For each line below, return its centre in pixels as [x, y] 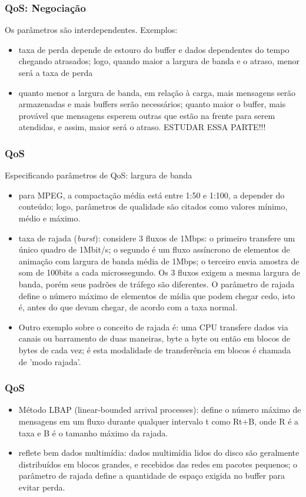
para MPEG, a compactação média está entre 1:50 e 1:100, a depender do [152, 195]
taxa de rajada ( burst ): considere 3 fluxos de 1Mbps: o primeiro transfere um [157, 238]
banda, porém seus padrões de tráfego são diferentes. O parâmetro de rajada [157, 284]
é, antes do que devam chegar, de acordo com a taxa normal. [128, 307]
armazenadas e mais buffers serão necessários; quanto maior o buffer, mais [152, 104]
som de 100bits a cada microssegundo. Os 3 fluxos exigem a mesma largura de [159, 272]
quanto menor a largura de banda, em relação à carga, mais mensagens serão [157, 92]
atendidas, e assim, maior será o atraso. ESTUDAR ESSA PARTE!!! [142, 127]
